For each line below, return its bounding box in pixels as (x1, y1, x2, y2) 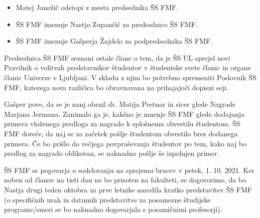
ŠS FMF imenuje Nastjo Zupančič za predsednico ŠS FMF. (16, 19, 198, 29)
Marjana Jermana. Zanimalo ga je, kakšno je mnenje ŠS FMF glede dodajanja (4, 108, 245, 119)
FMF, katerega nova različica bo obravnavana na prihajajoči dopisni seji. (4, 82, 228, 92)
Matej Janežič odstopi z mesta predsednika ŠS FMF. (16, 2, 179, 12)
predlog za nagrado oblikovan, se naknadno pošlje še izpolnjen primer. (4, 148, 219, 158)
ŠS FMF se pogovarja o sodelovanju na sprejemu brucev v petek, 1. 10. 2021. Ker (4, 164, 254, 175)
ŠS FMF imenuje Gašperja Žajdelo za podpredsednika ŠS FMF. (16, 36, 213, 46)
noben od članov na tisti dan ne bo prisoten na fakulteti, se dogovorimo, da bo (4, 174, 246, 185)
